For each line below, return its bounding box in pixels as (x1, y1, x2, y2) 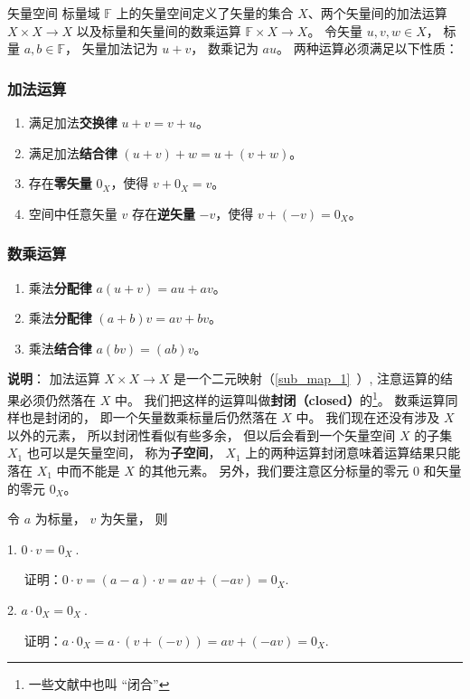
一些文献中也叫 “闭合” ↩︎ (28, 675, 170, 694)
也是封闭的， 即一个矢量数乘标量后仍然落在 (19, 408, 277, 427)
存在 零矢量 (28, 174, 92, 193)
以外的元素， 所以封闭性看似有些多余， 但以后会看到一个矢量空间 (7, 425, 396, 444)
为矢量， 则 (99, 509, 168, 528)
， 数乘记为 (191, 39, 258, 58)
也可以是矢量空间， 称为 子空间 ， (26, 443, 221, 462)
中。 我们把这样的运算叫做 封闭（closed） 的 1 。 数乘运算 (114, 387, 446, 409)
